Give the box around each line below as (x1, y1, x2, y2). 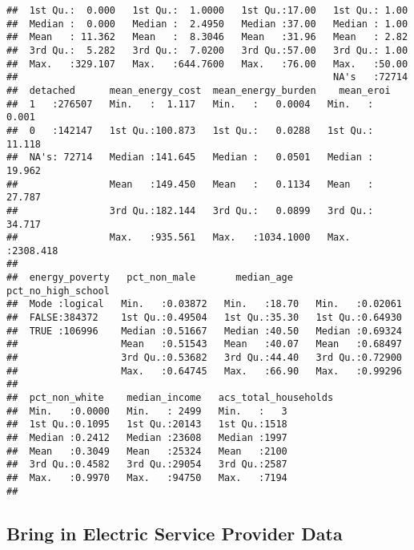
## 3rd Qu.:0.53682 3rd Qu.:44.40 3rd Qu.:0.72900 (6, 352, 402, 364)
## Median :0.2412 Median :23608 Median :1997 (6, 432, 287, 443)
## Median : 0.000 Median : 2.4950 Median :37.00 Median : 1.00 (6, 18, 408, 30)
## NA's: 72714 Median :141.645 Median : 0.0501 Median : (6, 152, 374, 164)
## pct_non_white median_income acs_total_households (6, 392, 334, 404)
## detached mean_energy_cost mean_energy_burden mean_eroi (6, 84, 391, 96)
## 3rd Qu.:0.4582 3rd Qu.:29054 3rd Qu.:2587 (6, 459, 287, 471)
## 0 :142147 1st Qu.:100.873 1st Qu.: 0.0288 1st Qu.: (6, 124, 374, 136)
